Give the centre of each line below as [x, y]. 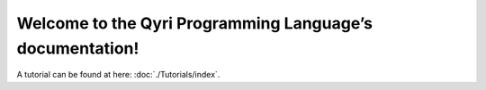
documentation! [78, 48]
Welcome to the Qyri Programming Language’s [195, 23]
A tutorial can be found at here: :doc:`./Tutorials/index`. [118, 75]
